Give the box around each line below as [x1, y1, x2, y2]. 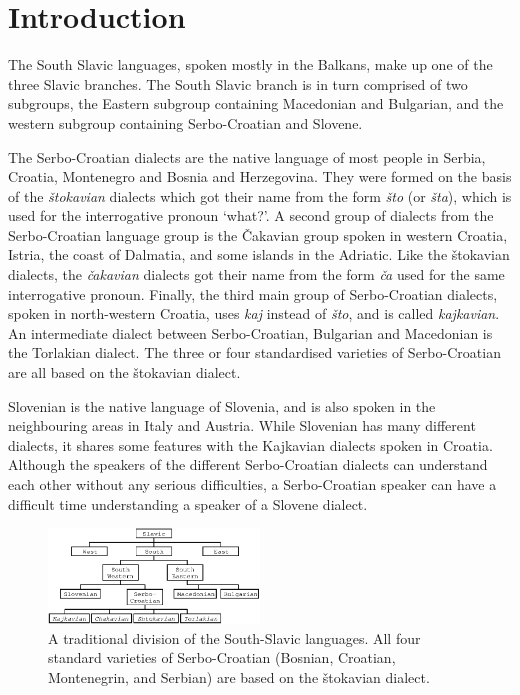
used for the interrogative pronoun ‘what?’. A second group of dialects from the [8, 205, 494, 226]
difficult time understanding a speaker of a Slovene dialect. [8, 493, 368, 514]
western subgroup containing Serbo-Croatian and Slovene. [8, 112, 363, 133]
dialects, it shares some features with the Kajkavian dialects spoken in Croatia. [8, 434, 493, 455]
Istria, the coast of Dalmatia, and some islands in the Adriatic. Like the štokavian [8, 244, 510, 265]
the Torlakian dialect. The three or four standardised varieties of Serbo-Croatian [8, 342, 501, 363]
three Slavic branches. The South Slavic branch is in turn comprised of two [8, 73, 468, 94]
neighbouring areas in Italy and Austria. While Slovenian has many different [8, 415, 476, 436]
